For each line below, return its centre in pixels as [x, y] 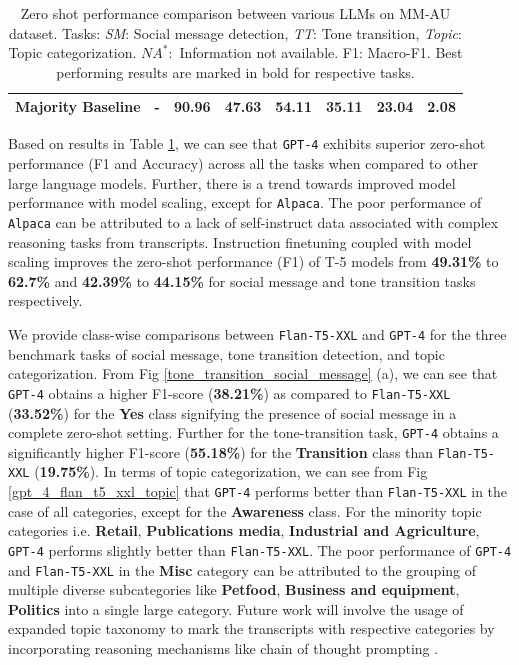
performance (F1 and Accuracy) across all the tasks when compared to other [243, 163]
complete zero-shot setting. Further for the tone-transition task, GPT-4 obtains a [253, 432]
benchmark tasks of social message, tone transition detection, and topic [226, 353]
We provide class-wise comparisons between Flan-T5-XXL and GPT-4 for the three [257, 334]
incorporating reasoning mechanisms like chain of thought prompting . [223, 648]
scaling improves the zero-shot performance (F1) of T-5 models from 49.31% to [253, 261]
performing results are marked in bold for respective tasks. [235, 71]
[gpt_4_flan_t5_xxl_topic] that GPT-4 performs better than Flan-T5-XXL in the [258, 491]
